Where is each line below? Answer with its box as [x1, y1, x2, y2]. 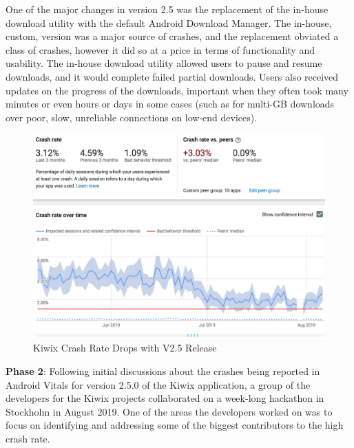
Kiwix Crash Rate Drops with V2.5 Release [33, 340, 217, 355]
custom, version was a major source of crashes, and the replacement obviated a [6, 29, 339, 43]
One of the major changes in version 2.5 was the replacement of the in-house [6, 2, 329, 16]
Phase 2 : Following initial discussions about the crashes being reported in [6, 364, 320, 378]
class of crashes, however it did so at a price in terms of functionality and [6, 42, 315, 57]
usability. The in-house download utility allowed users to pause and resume [6, 56, 322, 70]
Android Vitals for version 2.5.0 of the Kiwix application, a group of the [6, 377, 311, 391]
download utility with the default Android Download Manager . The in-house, [6, 15, 332, 30]
